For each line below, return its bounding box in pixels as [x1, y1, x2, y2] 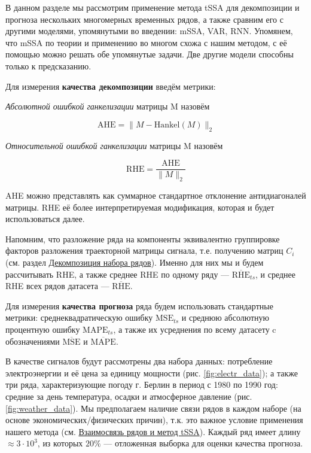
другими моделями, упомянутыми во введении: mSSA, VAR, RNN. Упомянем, [5, 25, 293, 37]
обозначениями [5, 335, 60, 347]
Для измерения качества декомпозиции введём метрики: [5, 80, 216, 92]
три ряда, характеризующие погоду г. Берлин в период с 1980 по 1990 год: [5, 378, 278, 391]
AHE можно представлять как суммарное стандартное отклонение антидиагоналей [5, 189, 306, 201]
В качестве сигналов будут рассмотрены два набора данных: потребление [5, 355, 273, 367]
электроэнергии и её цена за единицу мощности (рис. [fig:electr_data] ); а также [5, 366, 298, 379]
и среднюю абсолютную [181, 311, 270, 324]
